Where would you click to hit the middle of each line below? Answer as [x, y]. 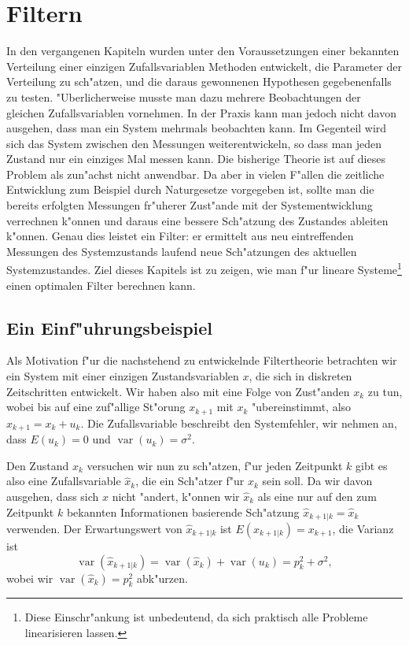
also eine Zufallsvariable [64, 481]
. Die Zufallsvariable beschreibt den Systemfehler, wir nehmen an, [239, 423]
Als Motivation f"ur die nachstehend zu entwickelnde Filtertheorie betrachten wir [202, 360]
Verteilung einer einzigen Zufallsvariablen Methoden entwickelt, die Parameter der [204, 66]
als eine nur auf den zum [317, 496]
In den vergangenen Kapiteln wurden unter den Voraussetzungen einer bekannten [203, 51]
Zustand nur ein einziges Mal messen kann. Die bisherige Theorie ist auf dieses [196, 159]
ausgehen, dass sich [53, 496]
